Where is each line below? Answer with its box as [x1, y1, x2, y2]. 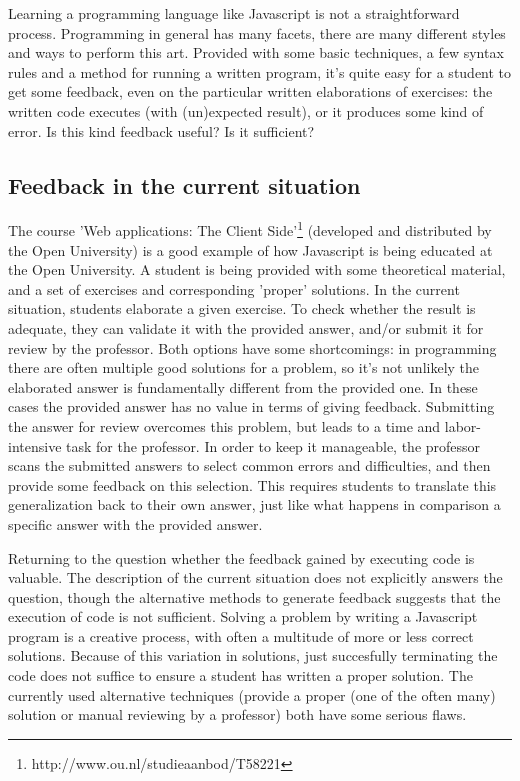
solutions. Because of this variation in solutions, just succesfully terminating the [8, 645, 498, 666]
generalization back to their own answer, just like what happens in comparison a [8, 494, 501, 515]
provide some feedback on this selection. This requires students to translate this [8, 474, 497, 495]
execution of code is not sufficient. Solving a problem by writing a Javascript [8, 606, 478, 627]
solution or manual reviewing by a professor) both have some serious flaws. [8, 704, 467, 725]
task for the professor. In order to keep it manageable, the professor [66, 435, 481, 456]
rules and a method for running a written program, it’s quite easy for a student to [8, 61, 512, 82]
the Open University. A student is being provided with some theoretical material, [8, 259, 506, 280]
